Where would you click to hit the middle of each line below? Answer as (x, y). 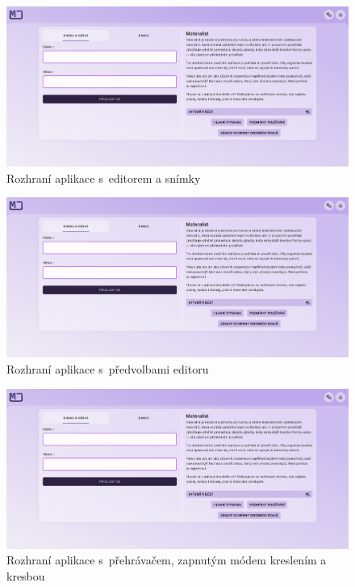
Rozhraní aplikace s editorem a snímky (104, 177)
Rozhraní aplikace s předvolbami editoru (108, 369)
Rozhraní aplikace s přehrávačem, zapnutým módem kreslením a (167, 560)
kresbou (26, 575)
